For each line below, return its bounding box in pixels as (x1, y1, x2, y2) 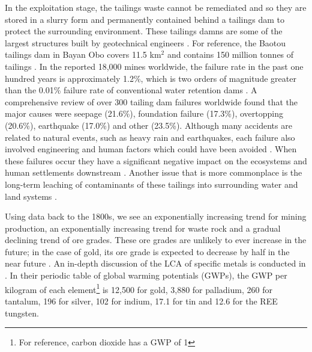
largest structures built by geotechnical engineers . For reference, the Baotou (5, 36, 286, 49)
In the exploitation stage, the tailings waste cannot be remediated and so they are (5, 1, 307, 13)
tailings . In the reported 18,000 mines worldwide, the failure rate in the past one (5, 60, 304, 72)
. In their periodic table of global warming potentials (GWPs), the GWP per (5, 269, 287, 282)
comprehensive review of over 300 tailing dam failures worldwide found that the (5, 95, 298, 108)
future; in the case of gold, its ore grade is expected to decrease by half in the (5, 245, 290, 258)
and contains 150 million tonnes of (167, 48, 294, 61)
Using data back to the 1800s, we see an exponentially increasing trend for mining (5, 210, 307, 223)
